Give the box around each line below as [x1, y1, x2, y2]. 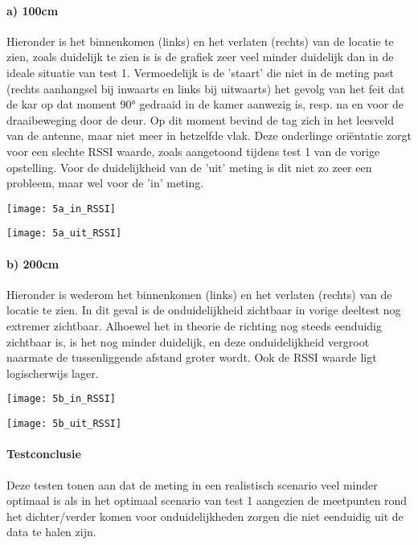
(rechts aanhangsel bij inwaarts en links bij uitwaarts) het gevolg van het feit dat [6, 80, 405, 96]
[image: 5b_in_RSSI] [6, 393, 117, 405]
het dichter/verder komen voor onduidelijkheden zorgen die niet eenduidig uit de [6, 507, 404, 524]
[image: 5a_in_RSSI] [6, 203, 117, 215]
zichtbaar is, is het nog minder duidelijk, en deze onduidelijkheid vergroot [6, 333, 370, 350]
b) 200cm [6, 255, 59, 272]
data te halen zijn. [6, 523, 96, 540]
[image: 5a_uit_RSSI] [6, 227, 122, 240]
